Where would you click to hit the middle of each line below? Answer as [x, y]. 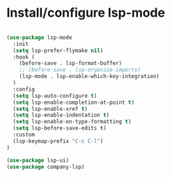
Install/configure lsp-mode [86, 13]
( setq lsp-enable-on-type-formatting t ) [72, 122]
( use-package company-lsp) [46, 167]
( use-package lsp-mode [39, 37]
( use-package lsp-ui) [38, 160]
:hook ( [24, 57]
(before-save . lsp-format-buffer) [71, 63]
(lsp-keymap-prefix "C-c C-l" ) [58, 141]
